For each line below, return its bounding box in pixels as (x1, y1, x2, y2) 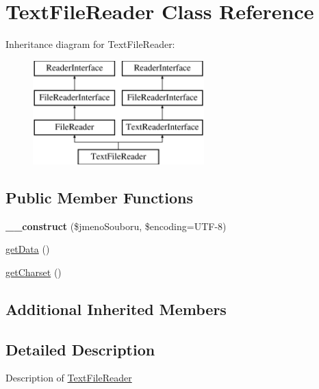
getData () (5, 242, 50, 256)
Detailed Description (5, 338, 155, 360)
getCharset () (5, 264, 62, 279)
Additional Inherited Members (5, 298, 227, 319)
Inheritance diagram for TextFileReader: (5, 37, 175, 51)
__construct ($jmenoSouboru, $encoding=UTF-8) (5, 218, 227, 233)
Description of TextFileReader (5, 371, 132, 385)
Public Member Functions (5, 186, 193, 208)
